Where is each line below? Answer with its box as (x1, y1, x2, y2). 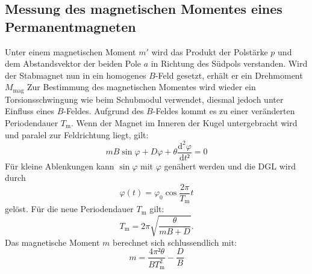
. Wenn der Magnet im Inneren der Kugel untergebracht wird (71, 117, 298, 129)
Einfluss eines (5, 105, 55, 117)
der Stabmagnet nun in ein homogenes (5, 68, 146, 81)
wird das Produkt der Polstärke (151, 45, 268, 58)
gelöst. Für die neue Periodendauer (5, 202, 134, 215)
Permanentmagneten (5, 17, 136, 35)
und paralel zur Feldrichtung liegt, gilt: (5, 128, 149, 141)
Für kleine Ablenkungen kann (5, 159, 114, 172)
